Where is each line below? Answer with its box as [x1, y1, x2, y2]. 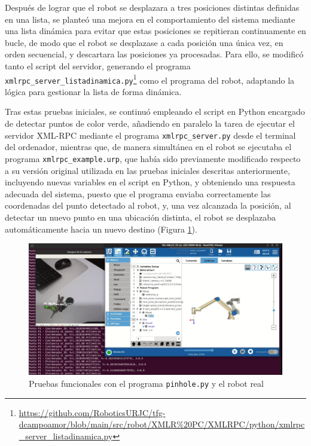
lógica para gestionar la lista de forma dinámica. [5, 85, 182, 97]
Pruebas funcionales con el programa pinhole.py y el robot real [29, 377, 264, 389]
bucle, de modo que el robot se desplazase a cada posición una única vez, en [5, 36, 283, 48]
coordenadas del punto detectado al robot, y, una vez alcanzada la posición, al [5, 199, 291, 212]
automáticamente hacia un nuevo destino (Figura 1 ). [5, 222, 197, 235]
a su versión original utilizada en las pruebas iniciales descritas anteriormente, [5, 164, 290, 176]
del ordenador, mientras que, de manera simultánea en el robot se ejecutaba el [5, 140, 292, 153]
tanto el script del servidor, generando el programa [5, 59, 191, 72]
